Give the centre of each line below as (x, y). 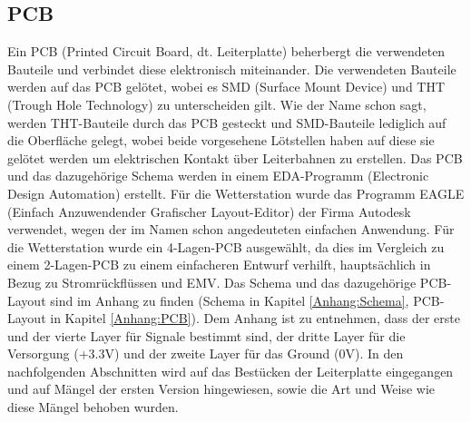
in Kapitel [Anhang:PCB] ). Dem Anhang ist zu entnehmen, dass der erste (255, 318)
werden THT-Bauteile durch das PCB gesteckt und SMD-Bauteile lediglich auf (227, 122)
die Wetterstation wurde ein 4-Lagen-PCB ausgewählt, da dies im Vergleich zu (226, 246)
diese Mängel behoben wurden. (93, 407)
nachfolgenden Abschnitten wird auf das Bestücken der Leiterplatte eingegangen (231, 371)
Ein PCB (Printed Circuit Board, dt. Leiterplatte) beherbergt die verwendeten (226, 51)
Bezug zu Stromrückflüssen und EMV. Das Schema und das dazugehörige (212, 282)
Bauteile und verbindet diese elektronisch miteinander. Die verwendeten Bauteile (232, 69)
